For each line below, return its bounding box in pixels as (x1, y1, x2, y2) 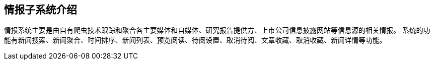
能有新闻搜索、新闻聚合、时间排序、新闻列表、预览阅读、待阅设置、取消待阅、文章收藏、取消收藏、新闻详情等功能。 (4, 36, 386, 45)
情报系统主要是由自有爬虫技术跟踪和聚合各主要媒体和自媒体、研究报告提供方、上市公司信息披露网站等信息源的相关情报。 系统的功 (4, 26, 430, 35)
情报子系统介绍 (4, 3, 77, 16)
